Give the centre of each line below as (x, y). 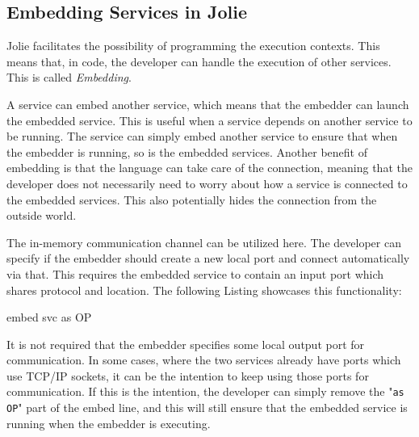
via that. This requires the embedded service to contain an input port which (195, 273)
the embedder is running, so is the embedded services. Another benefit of (187, 151)
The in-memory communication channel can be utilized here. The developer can (204, 242)
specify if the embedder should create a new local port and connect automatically (208, 258)
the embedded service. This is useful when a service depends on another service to (209, 120)
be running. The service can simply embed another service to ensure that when (202, 136)
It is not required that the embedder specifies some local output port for (186, 344)
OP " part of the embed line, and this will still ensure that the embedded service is (207, 408)
